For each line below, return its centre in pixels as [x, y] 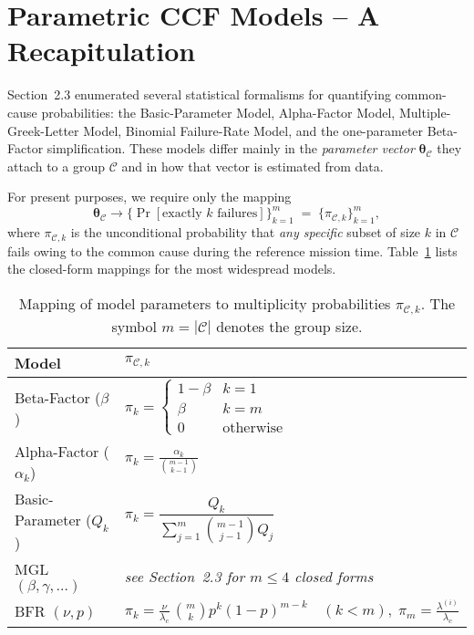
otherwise [253, 427]
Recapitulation [102, 51]
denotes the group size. [289, 326]
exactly [182, 214]
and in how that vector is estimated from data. [252, 166]
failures [237, 214]
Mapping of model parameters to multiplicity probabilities [205, 303]
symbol [134, 326]
